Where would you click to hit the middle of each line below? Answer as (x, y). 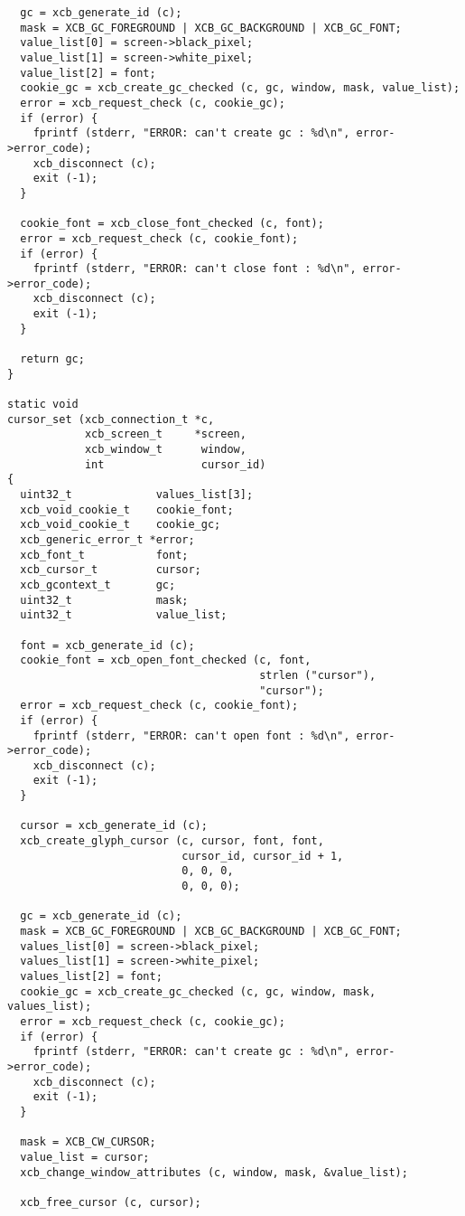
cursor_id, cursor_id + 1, (263, 856)
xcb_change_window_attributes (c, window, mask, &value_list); (214, 1172)
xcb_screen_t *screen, (165, 434)
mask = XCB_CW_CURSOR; (88, 1142)
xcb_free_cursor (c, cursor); (111, 1202)
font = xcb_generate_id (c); (107, 645)
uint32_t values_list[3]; (137, 495)
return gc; (52, 359)
